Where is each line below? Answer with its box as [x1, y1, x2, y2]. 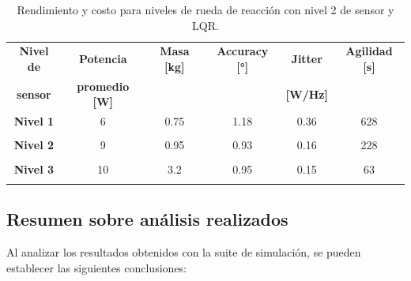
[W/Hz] [285, 85, 328, 102]
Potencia [78, 51, 127, 67]
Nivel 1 [13, 113, 55, 129]
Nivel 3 [13, 160, 55, 177]
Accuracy [217, 43, 269, 59]
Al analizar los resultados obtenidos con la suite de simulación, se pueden [6, 244, 361, 260]
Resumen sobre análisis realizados [6, 207, 288, 231]
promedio [77, 77, 130, 94]
